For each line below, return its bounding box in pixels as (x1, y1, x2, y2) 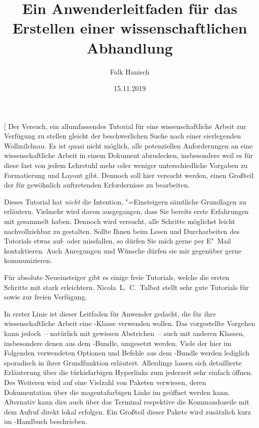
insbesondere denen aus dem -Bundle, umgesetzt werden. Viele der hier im (4, 337, 232, 348)
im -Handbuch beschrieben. (4, 416, 87, 426)
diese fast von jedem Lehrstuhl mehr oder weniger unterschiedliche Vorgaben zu (4, 160, 248, 170)
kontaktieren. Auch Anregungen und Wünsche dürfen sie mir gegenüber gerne (4, 245, 242, 255)
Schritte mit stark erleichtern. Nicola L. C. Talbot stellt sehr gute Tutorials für (4, 281, 249, 292)
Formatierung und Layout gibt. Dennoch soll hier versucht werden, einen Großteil (4, 169, 254, 180)
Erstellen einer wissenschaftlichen (12, 17, 248, 38)
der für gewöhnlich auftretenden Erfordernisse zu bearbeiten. (4, 179, 190, 190)
